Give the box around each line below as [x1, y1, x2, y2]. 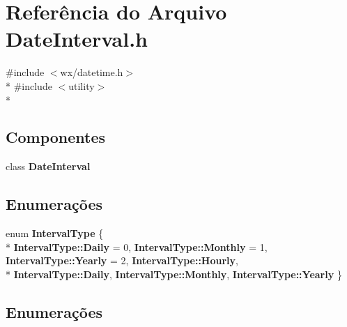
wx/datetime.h [60, 65, 123, 79]
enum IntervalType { [6, 226, 104, 241]
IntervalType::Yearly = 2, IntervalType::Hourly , [6, 253, 238, 268]
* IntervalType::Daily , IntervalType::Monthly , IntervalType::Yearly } [6, 266, 342, 281]
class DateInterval [6, 159, 91, 174]
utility [68, 78, 95, 93]
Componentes [6, 126, 106, 148]
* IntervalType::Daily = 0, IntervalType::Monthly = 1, [6, 239, 268, 254]
